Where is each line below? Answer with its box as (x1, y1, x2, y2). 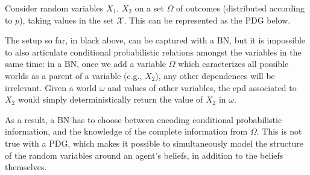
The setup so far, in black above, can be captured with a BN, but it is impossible (5, 34, 306, 46)
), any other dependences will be (155, 69, 275, 81)
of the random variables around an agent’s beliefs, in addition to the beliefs (5, 148, 283, 161)
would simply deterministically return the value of (17, 93, 203, 106)
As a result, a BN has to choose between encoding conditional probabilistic (5, 113, 282, 126)
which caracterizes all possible (178, 57, 289, 70)
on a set (134, 2, 164, 14)
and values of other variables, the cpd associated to (107, 81, 297, 94)
